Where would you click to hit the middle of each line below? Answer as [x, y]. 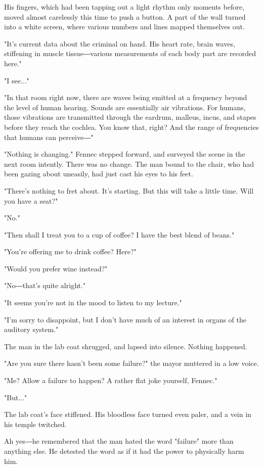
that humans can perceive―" [49, 137]
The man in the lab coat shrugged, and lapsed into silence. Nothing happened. [126, 346]
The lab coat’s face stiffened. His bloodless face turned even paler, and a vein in [128, 414]
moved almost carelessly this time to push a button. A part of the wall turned [125, 16]
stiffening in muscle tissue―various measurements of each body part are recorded [130, 53]
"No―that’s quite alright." [45, 285]
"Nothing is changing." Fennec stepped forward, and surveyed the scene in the [125, 154]
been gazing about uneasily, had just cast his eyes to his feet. [99, 174]
